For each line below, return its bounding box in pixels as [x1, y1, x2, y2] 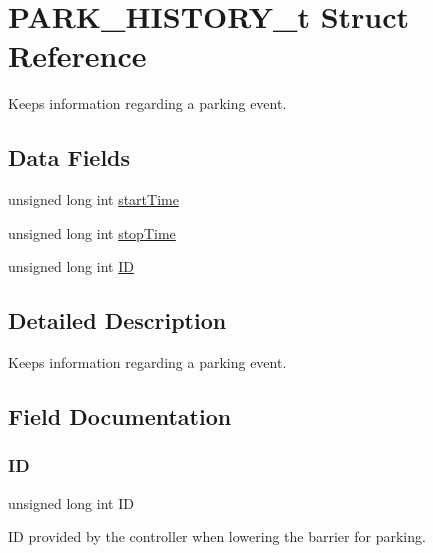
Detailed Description [8, 305, 227, 336]
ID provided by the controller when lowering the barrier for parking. [8, 526, 426, 547]
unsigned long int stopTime [8, 222, 176, 243]
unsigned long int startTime [8, 189, 179, 210]
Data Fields [8, 142, 131, 173]
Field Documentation [8, 401, 232, 432]
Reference [8, 35, 147, 76]
